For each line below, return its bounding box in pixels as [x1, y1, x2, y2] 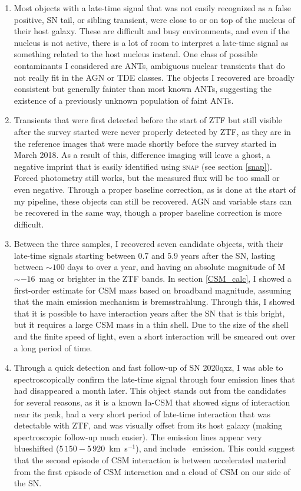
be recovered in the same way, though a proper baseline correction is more [14, 206, 282, 219]
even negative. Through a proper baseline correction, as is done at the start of [14, 183, 296, 195]
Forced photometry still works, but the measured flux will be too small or [14, 172, 280, 184]
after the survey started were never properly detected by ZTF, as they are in [14, 125, 291, 137]
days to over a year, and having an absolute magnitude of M [67, 261, 286, 273]
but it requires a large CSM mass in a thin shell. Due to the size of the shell [14, 318, 289, 331]
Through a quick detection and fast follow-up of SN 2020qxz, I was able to [14, 361, 283, 374]
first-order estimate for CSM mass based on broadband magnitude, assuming [14, 284, 292, 296]
